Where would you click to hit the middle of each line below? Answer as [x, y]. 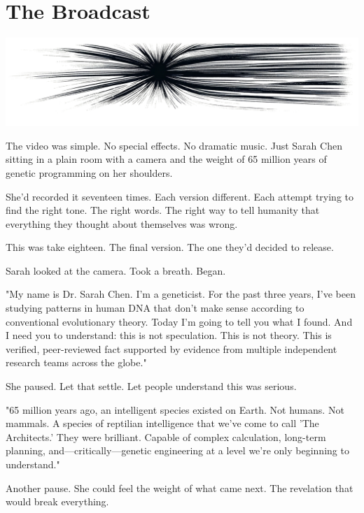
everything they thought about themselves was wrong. [122, 223]
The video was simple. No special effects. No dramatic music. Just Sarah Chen [174, 145]
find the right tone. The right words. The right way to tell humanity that [163, 210]
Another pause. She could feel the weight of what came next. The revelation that [180, 487]
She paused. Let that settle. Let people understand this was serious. [151, 386]
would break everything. [57, 501]
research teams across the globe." [76, 362]
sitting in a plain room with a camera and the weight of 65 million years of [166, 159]
